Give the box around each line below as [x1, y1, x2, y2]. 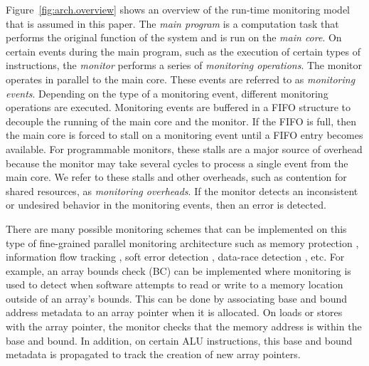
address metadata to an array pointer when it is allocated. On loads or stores [6, 305, 343, 320]
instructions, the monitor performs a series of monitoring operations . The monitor [6, 58, 362, 73]
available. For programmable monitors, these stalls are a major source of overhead [6, 141, 363, 156]
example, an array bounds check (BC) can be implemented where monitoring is [6, 263, 351, 278]
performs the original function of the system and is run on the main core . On [6, 30, 342, 45]
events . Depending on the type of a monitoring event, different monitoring [6, 85, 328, 100]
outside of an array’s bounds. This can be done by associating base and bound [6, 291, 348, 305]
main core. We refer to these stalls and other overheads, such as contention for [6, 169, 347, 184]
